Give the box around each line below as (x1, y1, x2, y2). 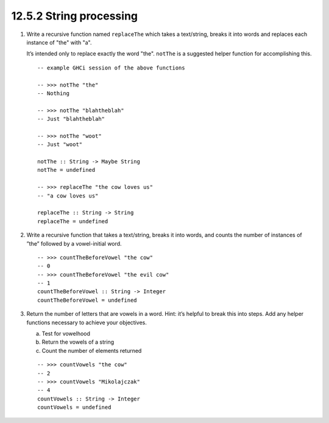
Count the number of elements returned (41, 347, 142, 354)
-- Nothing (37, 90, 70, 97)
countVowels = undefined (37, 404, 111, 411)
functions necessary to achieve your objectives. (26, 319, 147, 326)
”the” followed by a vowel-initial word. (26, 240, 122, 247)
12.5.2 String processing (11, 9, 138, 23)
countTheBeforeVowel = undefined (37, 296, 137, 304)
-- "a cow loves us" (37, 192, 99, 199)
